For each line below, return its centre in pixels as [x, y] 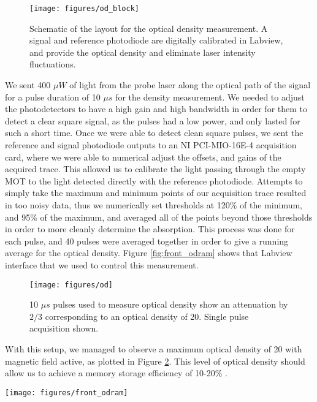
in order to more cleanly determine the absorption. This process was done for [150, 229]
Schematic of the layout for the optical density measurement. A [149, 28]
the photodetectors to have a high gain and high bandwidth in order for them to [156, 109]
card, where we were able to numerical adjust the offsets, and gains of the [143, 157]
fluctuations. [53, 64]
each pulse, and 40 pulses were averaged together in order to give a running [147, 241]
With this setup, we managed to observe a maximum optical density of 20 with [154, 348]
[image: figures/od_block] [84, 9]
